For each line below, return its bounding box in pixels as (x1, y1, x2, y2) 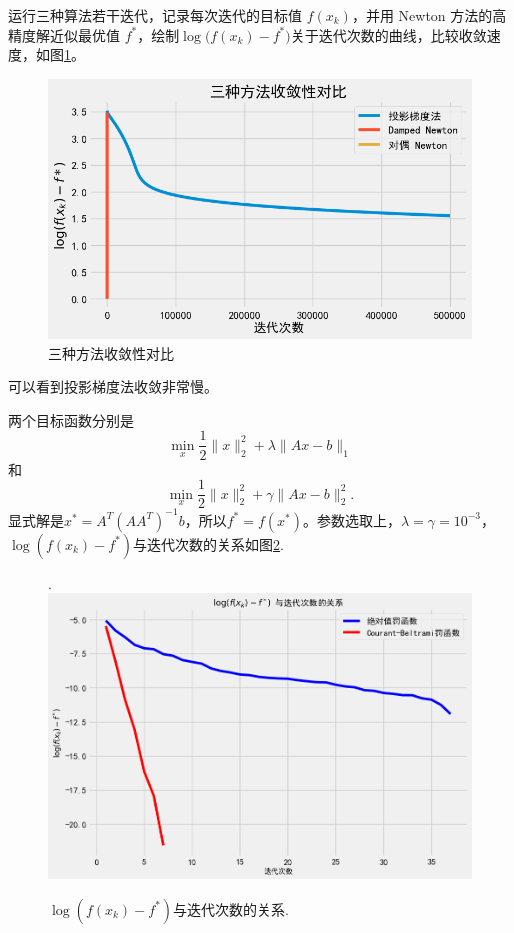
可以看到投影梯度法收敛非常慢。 (8, 376, 218, 397)
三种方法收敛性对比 (48, 342, 174, 363)
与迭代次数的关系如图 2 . (133, 533, 284, 554)
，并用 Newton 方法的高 (351, 5, 507, 25)
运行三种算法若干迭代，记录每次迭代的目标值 (8, 5, 302, 25)
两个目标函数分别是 (8, 409, 134, 430)
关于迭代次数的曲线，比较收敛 (290, 24, 487, 45)
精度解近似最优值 (8, 24, 120, 45)
